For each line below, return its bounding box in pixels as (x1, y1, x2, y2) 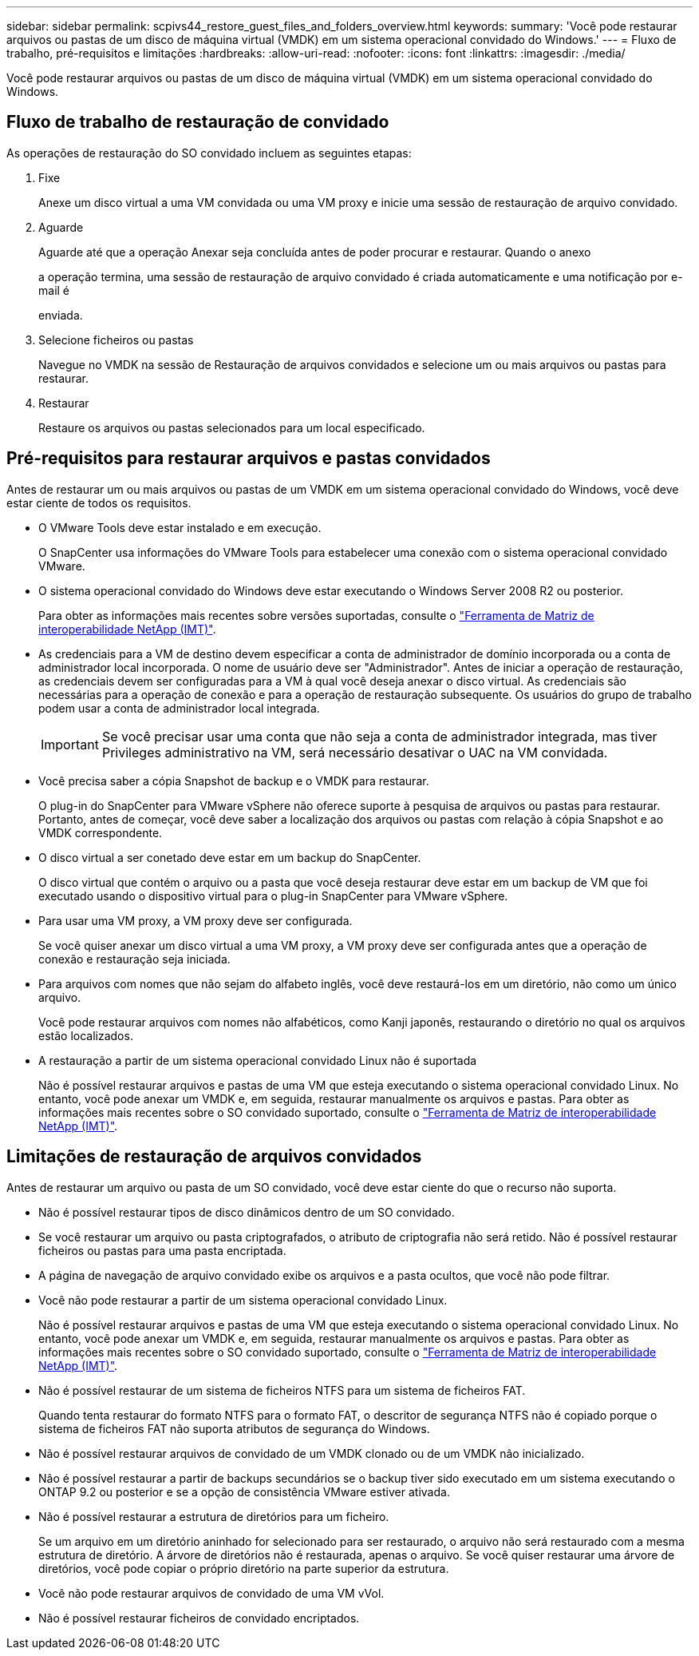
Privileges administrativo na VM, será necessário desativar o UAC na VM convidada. (101, 744, 608, 760)
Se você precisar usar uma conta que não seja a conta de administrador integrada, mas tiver (101, 728, 658, 745)
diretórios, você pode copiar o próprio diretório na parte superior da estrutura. (38, 1561, 449, 1575)
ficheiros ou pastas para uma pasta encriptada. (38, 1243, 286, 1257)
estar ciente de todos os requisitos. (6, 495, 192, 510)
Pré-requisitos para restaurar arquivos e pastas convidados (6, 448, 491, 469)
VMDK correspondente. (38, 825, 163, 840)
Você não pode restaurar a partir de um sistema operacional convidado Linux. (38, 1293, 448, 1307)
